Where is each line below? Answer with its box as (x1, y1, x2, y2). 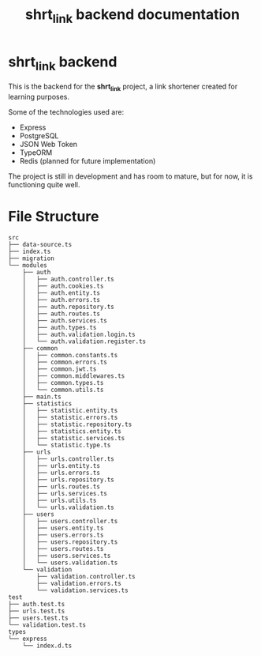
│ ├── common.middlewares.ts (22, 371, 125, 380)
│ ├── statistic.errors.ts (22, 413, 118, 421)
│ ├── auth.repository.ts (22, 303, 114, 311)
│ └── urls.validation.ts (22, 503, 114, 511)
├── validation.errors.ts (36, 579, 122, 587)
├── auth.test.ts (8, 600, 65, 608)
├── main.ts (22, 393, 62, 401)
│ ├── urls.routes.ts (22, 482, 101, 491)
